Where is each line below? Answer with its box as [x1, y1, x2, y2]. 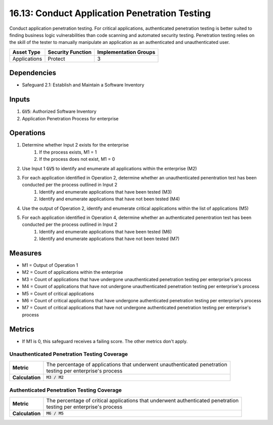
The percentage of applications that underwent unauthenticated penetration [46, 361, 227, 368]
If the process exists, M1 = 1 [39, 149, 97, 155]
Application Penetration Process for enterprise [22, 115, 119, 121]
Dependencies [9, 69, 57, 77]
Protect [48, 55, 65, 62]
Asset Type [12, 49, 40, 56]
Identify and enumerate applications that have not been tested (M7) [39, 235, 179, 242]
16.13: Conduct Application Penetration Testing [9, 8, 211, 19]
